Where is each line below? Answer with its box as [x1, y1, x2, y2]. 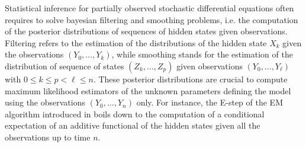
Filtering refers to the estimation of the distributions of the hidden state [5, 36, 267, 49]
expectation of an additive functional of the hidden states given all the [5, 119, 260, 132]
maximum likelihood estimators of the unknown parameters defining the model [5, 84, 291, 97]
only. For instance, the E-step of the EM [136, 96, 283, 108]
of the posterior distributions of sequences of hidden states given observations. [5, 25, 288, 37]
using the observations [5, 96, 85, 108]
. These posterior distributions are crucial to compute [93, 72, 288, 85]
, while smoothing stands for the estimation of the [111, 48, 293, 60]
